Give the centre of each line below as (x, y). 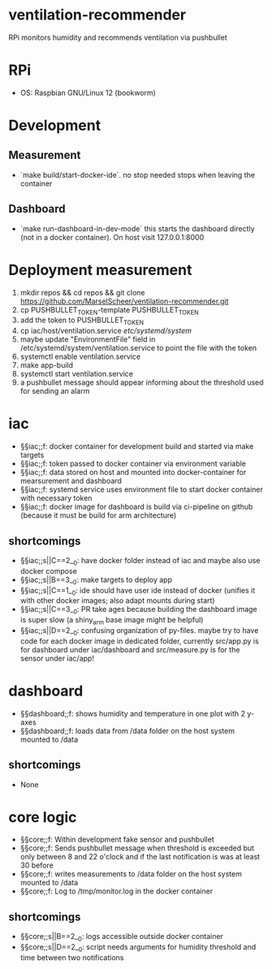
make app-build (47, 365)
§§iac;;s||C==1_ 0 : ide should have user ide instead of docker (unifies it (138, 591)
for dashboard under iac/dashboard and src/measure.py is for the (130, 649)
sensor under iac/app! (57, 658)
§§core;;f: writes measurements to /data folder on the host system (131, 874)
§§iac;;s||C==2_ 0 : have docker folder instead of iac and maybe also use (140, 561)
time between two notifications (72, 957)
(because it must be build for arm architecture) (98, 515)
